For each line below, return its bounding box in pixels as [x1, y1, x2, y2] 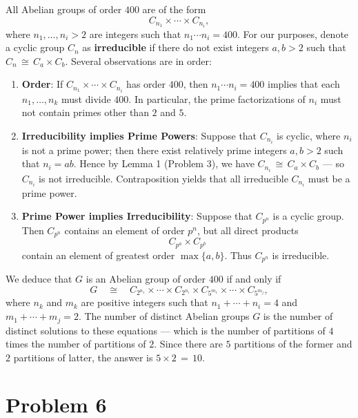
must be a [308, 171, 350, 185]
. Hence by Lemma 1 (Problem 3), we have [73, 156, 255, 171]
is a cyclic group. [272, 209, 344, 223]
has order [126, 77, 166, 91]
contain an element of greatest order [21, 247, 175, 262]
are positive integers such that [81, 295, 208, 310]
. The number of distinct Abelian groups [78, 309, 250, 323]
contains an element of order [64, 222, 185, 237]
